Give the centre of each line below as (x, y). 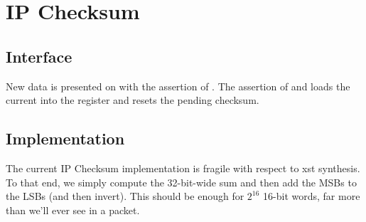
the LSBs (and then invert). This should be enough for (125, 196)
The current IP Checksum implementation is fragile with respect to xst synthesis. (183, 168)
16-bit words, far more (312, 196)
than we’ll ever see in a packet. (73, 210)
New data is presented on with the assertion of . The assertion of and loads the (178, 86)
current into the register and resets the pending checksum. (133, 100)
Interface (39, 56)
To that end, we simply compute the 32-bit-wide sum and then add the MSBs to (181, 182)
